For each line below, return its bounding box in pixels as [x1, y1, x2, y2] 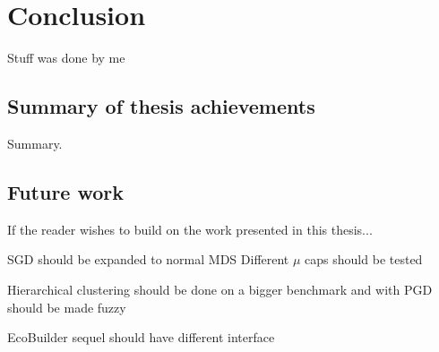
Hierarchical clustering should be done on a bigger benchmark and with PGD [7, 279, 433, 298]
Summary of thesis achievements [7, 92, 315, 120]
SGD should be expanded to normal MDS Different [7, 250, 289, 269]
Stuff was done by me [7, 48, 125, 67]
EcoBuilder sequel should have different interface [7, 328, 275, 347]
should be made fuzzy [7, 297, 126, 316]
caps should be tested [305, 250, 423, 269]
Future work [7, 177, 125, 205]
